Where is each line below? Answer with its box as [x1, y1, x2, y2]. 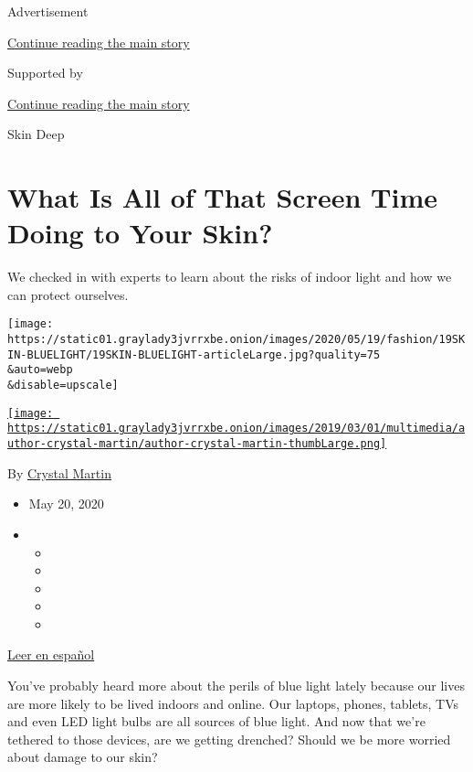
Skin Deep [7, 124, 65, 144]
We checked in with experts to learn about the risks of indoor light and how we [7, 267, 452, 286]
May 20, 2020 [28, 494, 104, 513]
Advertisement [7, 2, 89, 20]
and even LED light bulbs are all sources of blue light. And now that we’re [7, 712, 426, 731]
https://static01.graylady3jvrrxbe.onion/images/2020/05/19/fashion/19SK [7, 333, 466, 347]
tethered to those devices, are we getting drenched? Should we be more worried [7, 729, 451, 748]
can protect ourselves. [7, 284, 129, 304]
